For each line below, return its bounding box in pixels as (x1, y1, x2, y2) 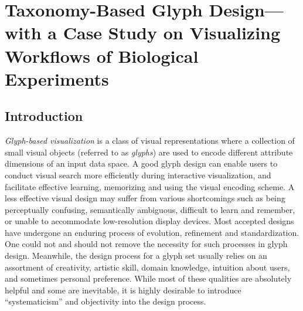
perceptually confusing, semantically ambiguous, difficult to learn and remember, (5, 203, 295, 215)
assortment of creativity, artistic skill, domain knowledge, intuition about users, (5, 261, 290, 273)
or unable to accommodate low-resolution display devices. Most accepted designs (5, 215, 294, 227)
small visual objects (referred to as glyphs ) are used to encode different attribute (5, 146, 293, 158)
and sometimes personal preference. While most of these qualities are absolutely (5, 272, 292, 285)
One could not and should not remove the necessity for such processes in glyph (5, 238, 288, 250)
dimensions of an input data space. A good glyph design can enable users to (5, 157, 278, 170)
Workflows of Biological (5, 43, 199, 67)
